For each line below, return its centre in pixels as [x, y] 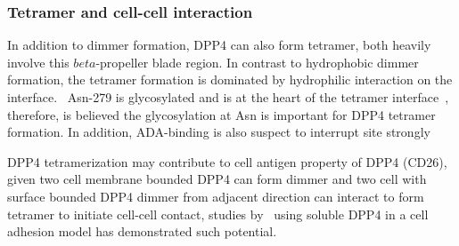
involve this [38, 62]
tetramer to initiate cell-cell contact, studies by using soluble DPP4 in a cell [218, 214]
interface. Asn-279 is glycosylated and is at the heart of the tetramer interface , [228, 97]
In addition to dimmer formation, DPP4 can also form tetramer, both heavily [219, 45]
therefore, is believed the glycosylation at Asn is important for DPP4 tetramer [221, 114]
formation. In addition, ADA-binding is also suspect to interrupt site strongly [219, 132]
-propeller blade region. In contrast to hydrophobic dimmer [257, 62]
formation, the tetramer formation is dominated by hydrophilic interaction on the [230, 79]
